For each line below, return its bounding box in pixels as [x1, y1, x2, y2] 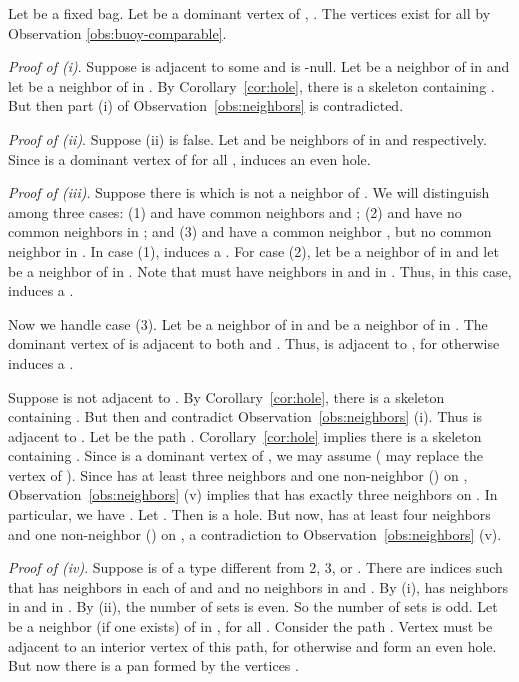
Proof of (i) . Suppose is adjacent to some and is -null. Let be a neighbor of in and [8, 56, 510, 77]
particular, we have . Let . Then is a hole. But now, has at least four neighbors [8, 504, 491, 525]
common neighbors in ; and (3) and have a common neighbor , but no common [8, 221, 492, 242]
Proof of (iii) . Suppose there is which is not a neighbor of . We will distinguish [8, 182, 490, 203]
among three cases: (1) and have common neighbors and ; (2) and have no [8, 201, 462, 222]
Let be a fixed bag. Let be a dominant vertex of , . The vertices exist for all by [8, 3, 491, 23]
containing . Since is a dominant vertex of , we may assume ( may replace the [8, 445, 484, 466]
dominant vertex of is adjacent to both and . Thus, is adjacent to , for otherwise [8, 333, 500, 354]
